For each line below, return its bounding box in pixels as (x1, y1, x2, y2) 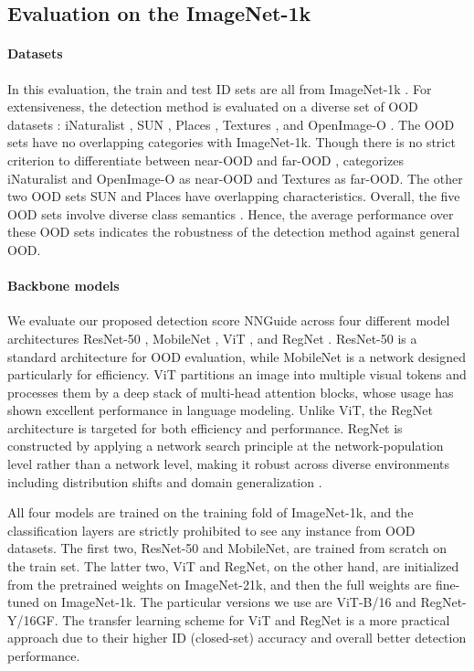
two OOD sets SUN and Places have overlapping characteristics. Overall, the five (7, 186, 460, 206)
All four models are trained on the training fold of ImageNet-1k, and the (7, 503, 414, 522)
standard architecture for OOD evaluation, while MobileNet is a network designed (7, 346, 466, 366)
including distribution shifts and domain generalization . (7, 472, 322, 491)
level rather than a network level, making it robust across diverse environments (7, 454, 450, 474)
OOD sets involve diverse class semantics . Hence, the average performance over (7, 204, 454, 223)
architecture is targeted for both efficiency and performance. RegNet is (7, 418, 403, 437)
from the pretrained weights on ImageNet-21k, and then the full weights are (7, 574, 432, 593)
